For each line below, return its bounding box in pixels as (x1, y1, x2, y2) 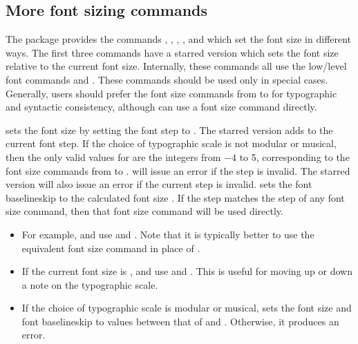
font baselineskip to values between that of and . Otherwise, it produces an (21, 314, 339, 328)
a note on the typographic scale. (21, 277, 158, 292)
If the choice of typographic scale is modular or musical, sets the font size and (21, 300, 352, 315)
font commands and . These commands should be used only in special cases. (6, 72, 328, 86)
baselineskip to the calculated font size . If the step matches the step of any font (6, 190, 345, 204)
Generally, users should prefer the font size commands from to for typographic (6, 86, 337, 100)
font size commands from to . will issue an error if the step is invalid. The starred (6, 163, 350, 178)
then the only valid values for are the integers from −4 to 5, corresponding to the (6, 149, 350, 164)
